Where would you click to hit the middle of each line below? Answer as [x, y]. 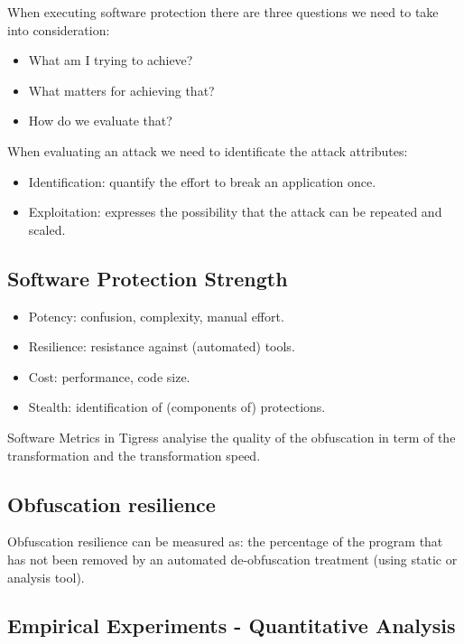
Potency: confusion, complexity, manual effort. [156, 316]
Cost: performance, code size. [109, 376]
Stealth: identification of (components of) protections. [177, 407]
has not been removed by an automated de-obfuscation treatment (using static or [232, 559]
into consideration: [59, 29]
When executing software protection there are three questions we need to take [223, 12]
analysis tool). [46, 577]
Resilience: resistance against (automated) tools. [162, 346]
